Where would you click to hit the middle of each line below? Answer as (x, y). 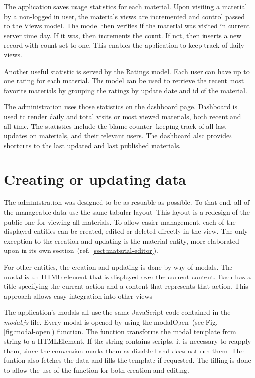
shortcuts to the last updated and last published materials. (92, 145)
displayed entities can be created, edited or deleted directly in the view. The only (126, 231)
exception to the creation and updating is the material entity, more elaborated (122, 240)
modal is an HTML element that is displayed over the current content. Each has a (127, 276)
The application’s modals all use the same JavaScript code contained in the (117, 312)
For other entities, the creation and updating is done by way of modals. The (118, 267)
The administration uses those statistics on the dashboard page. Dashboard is (121, 107)
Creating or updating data (95, 179)
